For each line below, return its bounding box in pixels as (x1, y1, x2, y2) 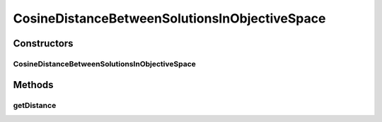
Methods (13, 78, 54, 91)
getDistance (13, 100, 57, 110)
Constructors (13, 37, 74, 49)
